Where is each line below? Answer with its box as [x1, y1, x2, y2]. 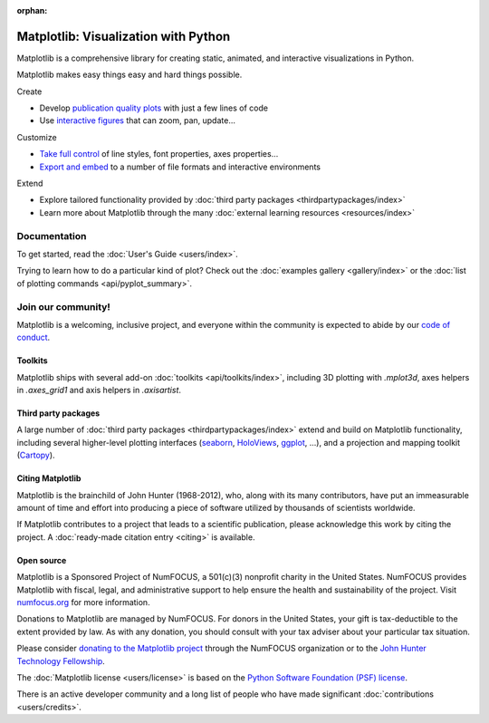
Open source [16, 554, 67, 565]
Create [16, 86, 43, 97]
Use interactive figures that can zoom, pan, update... [39, 115, 235, 126]
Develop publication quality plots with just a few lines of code [39, 102, 269, 113]
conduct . [16, 332, 51, 343]
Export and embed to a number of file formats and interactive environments [39, 161, 321, 172]
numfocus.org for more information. [16, 596, 150, 607]
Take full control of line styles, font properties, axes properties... [39, 149, 279, 159]
